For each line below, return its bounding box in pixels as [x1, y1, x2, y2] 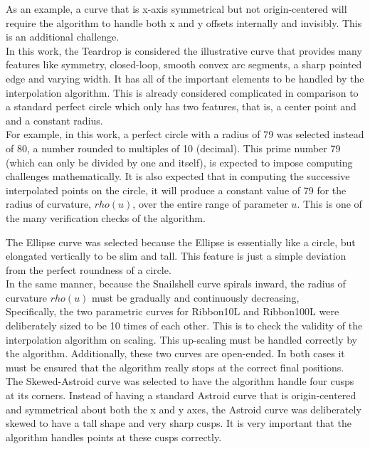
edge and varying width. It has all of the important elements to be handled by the [6, 70, 364, 85]
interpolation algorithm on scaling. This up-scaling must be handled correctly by [6, 332, 358, 347]
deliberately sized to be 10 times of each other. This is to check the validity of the [6, 318, 363, 333]
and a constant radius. [6, 112, 103, 127]
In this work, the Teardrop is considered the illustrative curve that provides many [6, 43, 362, 58]
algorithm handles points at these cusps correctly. [6, 429, 222, 444]
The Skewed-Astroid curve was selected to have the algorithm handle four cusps [6, 374, 354, 389]
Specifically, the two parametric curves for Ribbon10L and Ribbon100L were [6, 304, 339, 319]
